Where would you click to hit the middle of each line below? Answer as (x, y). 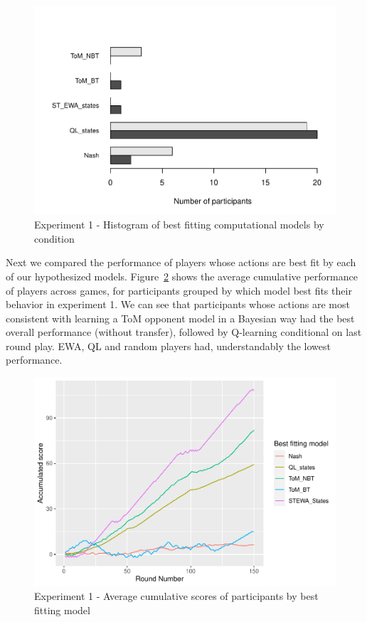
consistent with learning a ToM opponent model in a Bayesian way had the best (180, 318)
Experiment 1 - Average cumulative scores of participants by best (176, 596)
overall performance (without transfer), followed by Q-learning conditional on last (184, 332)
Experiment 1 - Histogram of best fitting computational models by (179, 225)
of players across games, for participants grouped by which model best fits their (179, 290)
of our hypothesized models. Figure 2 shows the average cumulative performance (182, 276)
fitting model (62, 610)
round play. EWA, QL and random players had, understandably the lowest (169, 346)
